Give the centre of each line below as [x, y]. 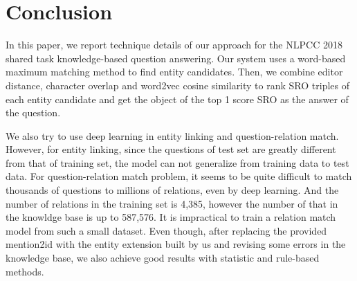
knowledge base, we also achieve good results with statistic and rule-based [163, 258]
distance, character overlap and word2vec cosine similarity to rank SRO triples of [177, 85]
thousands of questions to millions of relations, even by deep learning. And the [172, 190]
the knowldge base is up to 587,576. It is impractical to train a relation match [171, 217]
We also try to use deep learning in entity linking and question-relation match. [172, 135]
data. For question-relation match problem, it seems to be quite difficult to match [179, 176]
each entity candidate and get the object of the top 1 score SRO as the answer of [177, 99]
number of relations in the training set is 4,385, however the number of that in [172, 203]
